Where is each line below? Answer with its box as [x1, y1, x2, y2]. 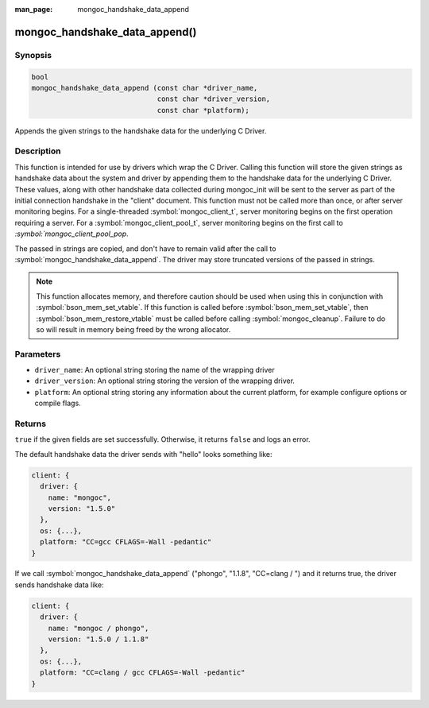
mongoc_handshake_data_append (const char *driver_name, [31, 83, 258, 92]
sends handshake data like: [14, 580, 104, 590]
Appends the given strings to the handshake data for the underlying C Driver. [14, 126, 267, 135]
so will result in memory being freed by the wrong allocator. [36, 324, 231, 334]
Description [14, 145, 61, 157]
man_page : [14, 5, 53, 14]
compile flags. [34, 398, 81, 408]
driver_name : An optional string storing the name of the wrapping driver [34, 366, 275, 375]
